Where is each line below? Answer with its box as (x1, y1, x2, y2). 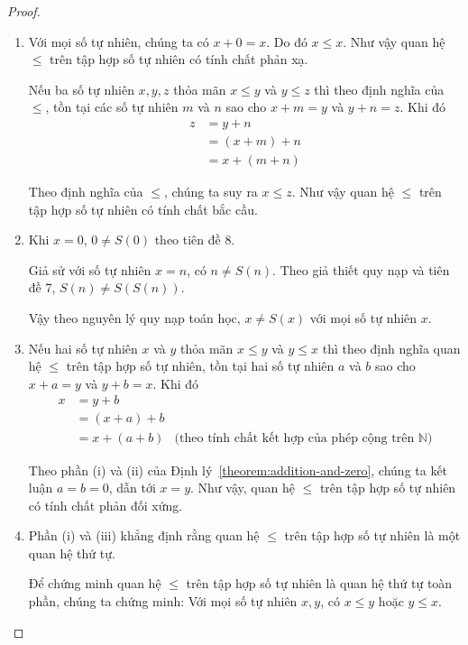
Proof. (7, 2, 41, 20)
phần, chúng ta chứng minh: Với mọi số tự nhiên (28, 592, 298, 611)
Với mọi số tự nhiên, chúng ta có (28, 32, 209, 51)
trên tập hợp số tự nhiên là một (284, 526, 461, 545)
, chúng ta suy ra (163, 182, 258, 201)
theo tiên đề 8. (154, 230, 235, 249)
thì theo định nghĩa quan (322, 338, 461, 357)
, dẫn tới (108, 478, 156, 497)
